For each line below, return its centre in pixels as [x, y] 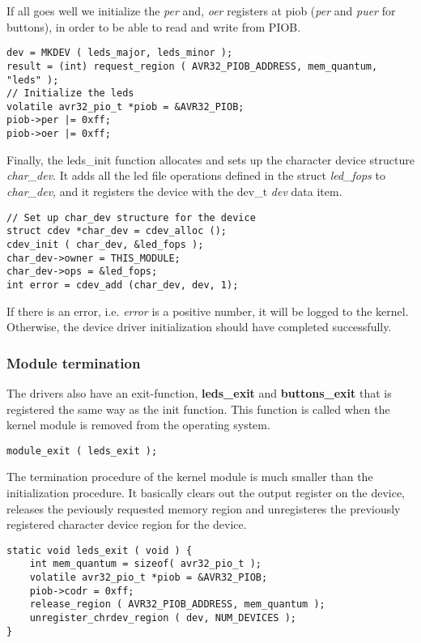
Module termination [74, 362]
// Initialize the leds [70, 94]
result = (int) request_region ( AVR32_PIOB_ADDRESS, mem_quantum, [192, 66]
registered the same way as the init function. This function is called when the [198, 409]
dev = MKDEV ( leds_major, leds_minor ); [120, 53]
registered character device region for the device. [127, 524]
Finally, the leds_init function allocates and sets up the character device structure [210, 159]
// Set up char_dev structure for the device [131, 217]
